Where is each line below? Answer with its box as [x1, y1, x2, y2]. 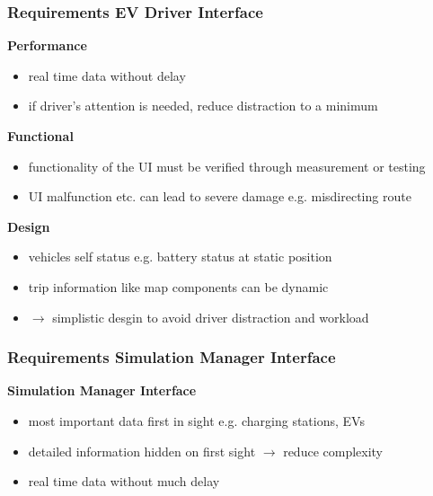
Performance [7, 36, 87, 55]
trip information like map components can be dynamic [28, 277, 329, 296]
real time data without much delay [28, 472, 220, 491]
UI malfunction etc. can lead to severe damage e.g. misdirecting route [28, 187, 411, 206]
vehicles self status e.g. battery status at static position [28, 247, 332, 266]
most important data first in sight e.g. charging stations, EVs [28, 411, 365, 430]
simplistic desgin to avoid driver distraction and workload [52, 307, 369, 326]
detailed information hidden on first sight [28, 441, 256, 460]
